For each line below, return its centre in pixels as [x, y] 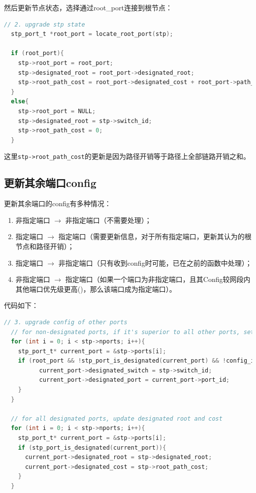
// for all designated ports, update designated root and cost [117, 418]
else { [20, 102]
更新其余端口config [50, 183]
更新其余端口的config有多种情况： [58, 203]
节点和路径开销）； [45, 246]
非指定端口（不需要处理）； [108, 220]
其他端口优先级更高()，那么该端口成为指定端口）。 [96, 289]
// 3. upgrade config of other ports [66, 322]
